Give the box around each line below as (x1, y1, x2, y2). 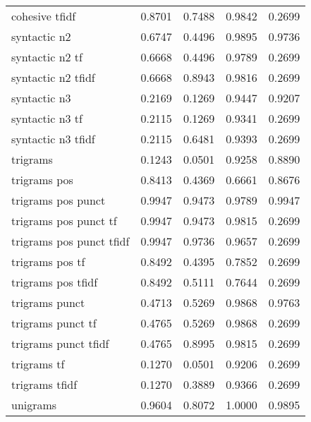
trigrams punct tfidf (11, 335, 109, 351)
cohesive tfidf (11, 8, 76, 24)
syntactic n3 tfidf (11, 131, 95, 147)
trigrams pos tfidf (11, 274, 98, 290)
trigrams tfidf (11, 376, 78, 392)
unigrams (11, 397, 57, 413)
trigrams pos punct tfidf (11, 233, 130, 249)
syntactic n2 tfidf (11, 69, 95, 85)
